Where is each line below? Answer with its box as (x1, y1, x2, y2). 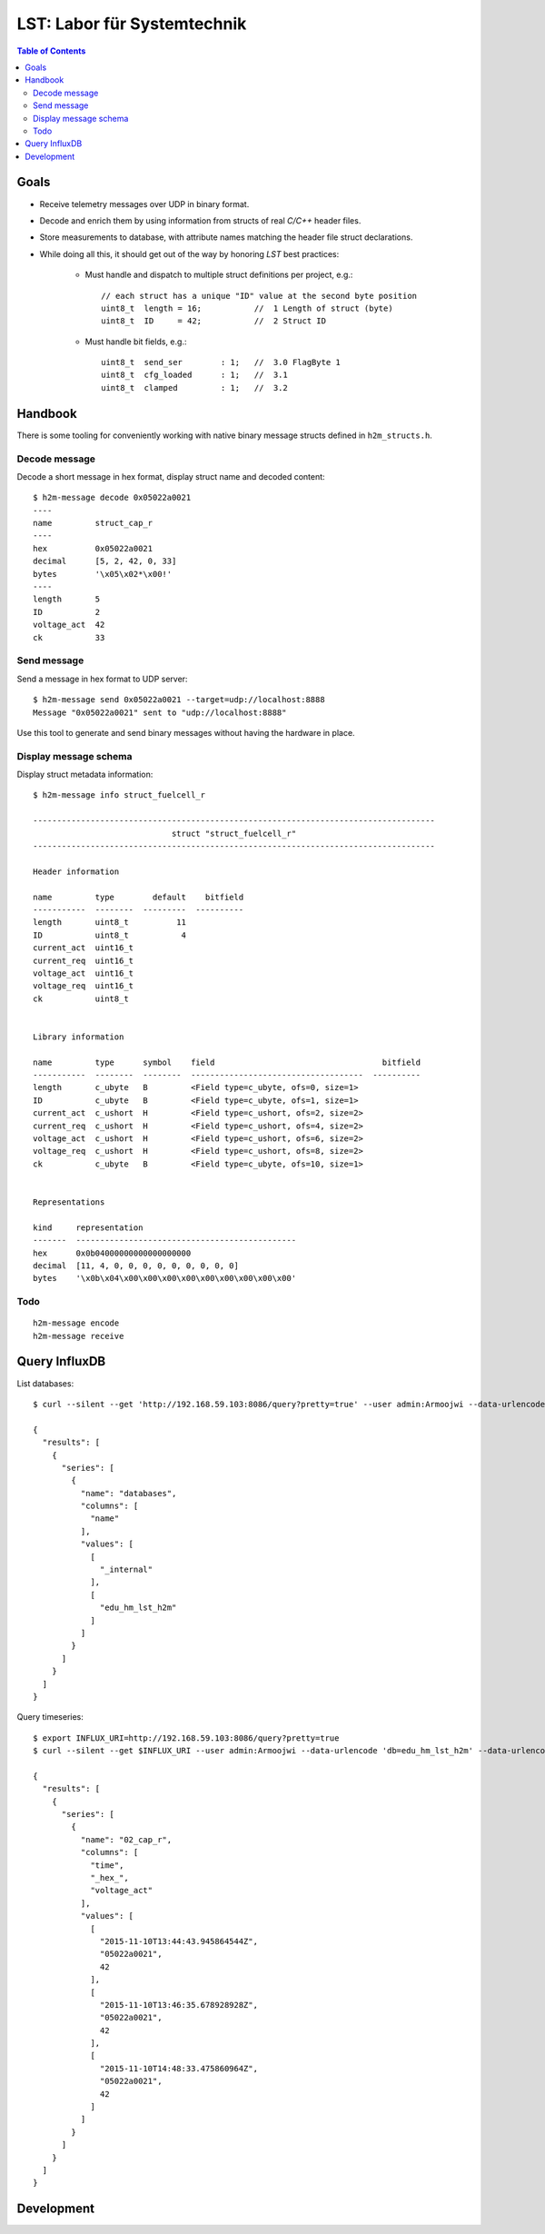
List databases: (16, 1377, 74, 1389)
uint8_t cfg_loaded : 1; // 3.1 (101, 370, 288, 381)
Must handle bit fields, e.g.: (84, 336, 187, 347)
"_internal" (100, 1564, 154, 1575)
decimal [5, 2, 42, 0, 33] (33, 556, 177, 567)
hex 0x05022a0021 (33, 543, 154, 553)
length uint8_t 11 (33, 918, 186, 928)
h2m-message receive (33, 1331, 124, 1341)
